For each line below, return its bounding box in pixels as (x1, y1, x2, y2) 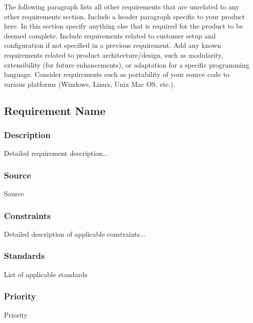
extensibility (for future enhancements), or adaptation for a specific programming (4, 59, 250, 70)
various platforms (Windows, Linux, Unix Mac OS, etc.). (4, 78, 175, 89)
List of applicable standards (4, 269, 88, 279)
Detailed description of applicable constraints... (4, 228, 146, 239)
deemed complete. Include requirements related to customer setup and (4, 30, 216, 40)
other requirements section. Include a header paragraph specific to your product (4, 11, 245, 21)
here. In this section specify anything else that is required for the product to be (4, 21, 243, 31)
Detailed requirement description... (4, 148, 109, 158)
